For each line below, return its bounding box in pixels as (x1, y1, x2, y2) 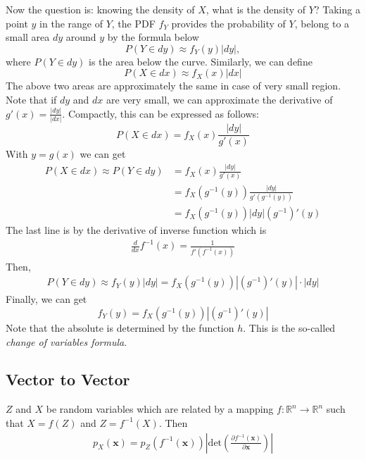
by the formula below (107, 30, 199, 44)
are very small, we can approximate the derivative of (106, 92, 333, 106)
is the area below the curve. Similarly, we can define (89, 54, 313, 68)
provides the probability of (171, 15, 286, 30)
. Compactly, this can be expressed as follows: (62, 106, 259, 120)
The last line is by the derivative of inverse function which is (6, 223, 267, 237)
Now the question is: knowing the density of (6, 2, 195, 16)
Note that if (6, 92, 57, 106)
